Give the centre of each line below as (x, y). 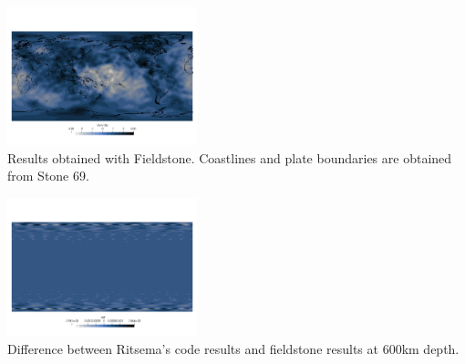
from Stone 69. (48, 176)
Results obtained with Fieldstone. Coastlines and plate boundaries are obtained (230, 157)
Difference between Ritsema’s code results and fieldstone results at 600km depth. (233, 348)
